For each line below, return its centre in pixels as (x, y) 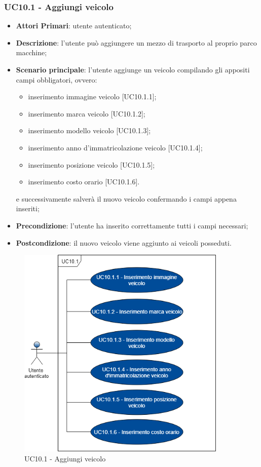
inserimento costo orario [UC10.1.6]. (84, 182)
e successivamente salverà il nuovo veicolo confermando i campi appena (126, 198)
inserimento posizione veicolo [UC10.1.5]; (91, 164)
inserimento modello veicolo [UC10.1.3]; (89, 130)
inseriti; (28, 208)
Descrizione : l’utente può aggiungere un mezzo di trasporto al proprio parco (136, 42)
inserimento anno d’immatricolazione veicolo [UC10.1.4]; (115, 147)
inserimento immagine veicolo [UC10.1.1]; (92, 96)
